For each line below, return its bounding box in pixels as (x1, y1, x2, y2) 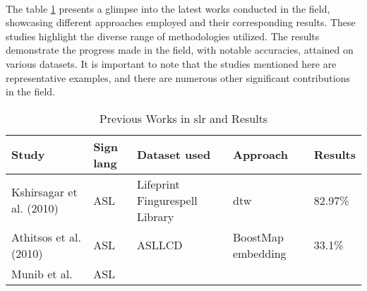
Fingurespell (136, 191, 198, 208)
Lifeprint (136, 175, 180, 192)
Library (136, 208, 174, 225)
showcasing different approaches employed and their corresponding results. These (6, 15, 356, 30)
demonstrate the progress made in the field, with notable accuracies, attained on (6, 42, 354, 57)
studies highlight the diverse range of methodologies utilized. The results (6, 28, 320, 43)
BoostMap (232, 228, 284, 245)
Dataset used (136, 146, 211, 163)
